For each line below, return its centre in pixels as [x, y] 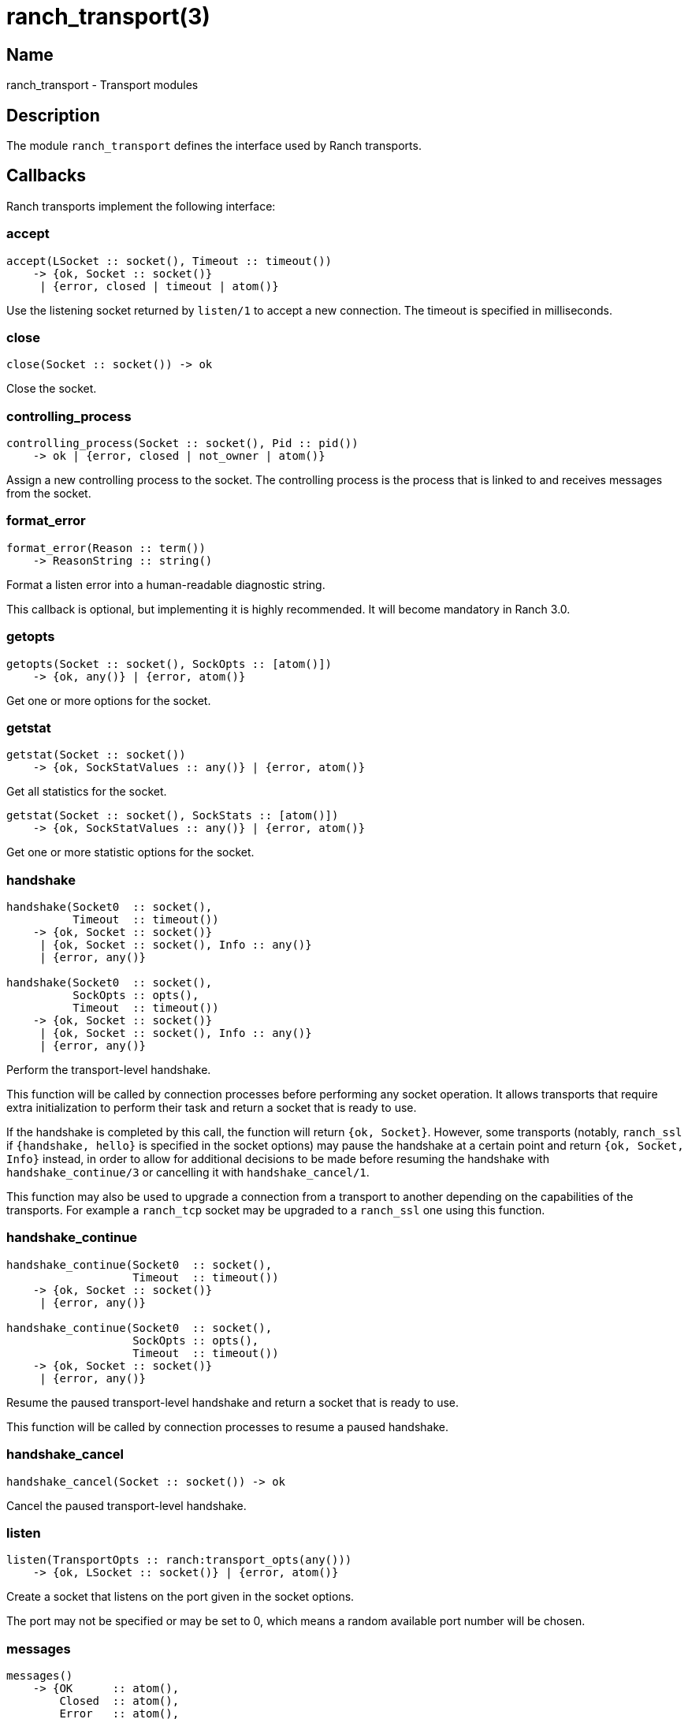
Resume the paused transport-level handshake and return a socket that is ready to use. [233, 1402]
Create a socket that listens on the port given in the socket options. [180, 1597]
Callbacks [46, 176]
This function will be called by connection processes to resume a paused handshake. [228, 1426]
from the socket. [49, 494]
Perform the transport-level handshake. [109, 1070]
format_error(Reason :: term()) [106, 548]
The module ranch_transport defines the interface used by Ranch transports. [214, 146]
